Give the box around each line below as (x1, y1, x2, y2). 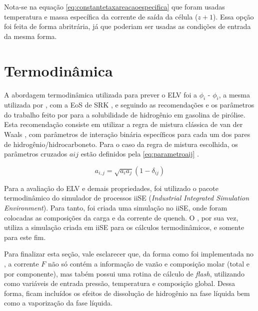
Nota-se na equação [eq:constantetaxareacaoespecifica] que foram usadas (4, 1, 225, 11)
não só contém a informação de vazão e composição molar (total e (48, 258, 250, 269)
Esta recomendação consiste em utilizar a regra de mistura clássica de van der (4, 119, 243, 129)
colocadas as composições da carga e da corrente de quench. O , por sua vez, (4, 212, 238, 222)
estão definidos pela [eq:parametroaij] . (80, 148, 199, 159)
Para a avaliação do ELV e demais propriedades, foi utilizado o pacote (4, 182, 219, 193)
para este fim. (4, 231, 46, 242)
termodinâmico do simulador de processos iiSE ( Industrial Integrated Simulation (4, 192, 249, 203)
